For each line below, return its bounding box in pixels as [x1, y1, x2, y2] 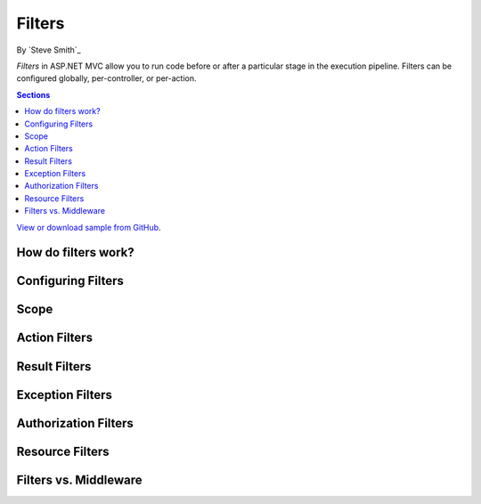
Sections [16, 89, 51, 100]
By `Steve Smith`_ [16, 45, 81, 55]
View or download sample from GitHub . [16, 222, 161, 232]
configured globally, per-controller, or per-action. [16, 73, 197, 84]
